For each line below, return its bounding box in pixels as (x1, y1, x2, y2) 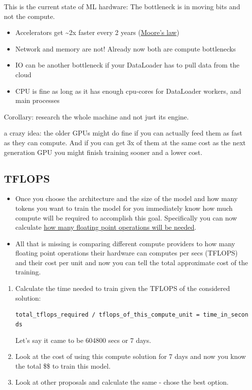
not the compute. (4, 11, 55, 21)
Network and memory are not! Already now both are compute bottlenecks (15, 43, 236, 53)
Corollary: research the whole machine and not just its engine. (4, 111, 189, 121)
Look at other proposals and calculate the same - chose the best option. (15, 377, 229, 387)
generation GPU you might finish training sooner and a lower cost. (4, 147, 202, 157)
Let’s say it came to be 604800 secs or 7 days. (15, 335, 151, 345)
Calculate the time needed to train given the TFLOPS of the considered (15, 283, 230, 293)
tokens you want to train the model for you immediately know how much (15, 203, 233, 213)
